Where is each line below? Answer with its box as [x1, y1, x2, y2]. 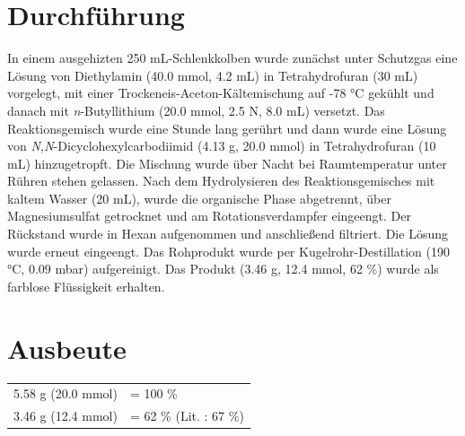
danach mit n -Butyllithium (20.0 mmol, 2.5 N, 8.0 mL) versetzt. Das [7, 100, 385, 119]
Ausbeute [7, 329, 127, 366]
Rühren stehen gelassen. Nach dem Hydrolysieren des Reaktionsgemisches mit [7, 171, 435, 190]
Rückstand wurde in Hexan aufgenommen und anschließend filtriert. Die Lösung [7, 224, 448, 243]
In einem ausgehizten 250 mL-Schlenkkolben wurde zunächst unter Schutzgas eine [7, 48, 458, 67]
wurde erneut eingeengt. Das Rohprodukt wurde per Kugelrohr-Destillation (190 [7, 241, 451, 260]
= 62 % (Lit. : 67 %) [129, 406, 244, 425]
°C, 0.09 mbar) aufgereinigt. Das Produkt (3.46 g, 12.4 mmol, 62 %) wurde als [7, 259, 439, 278]
